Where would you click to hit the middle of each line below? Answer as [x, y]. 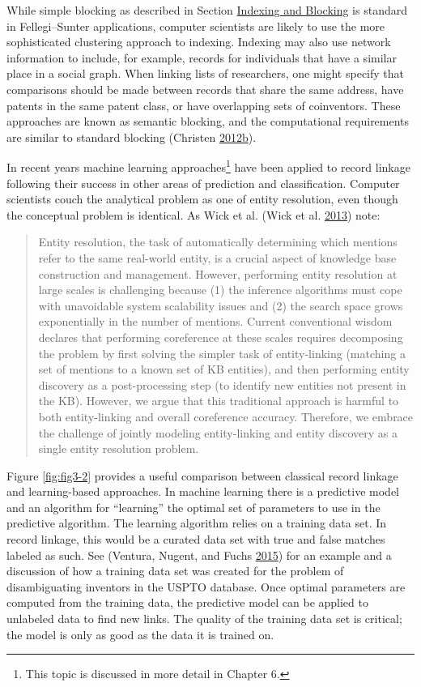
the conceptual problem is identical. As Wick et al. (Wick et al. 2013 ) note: [193, 214]
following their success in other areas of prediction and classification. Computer [203, 183]
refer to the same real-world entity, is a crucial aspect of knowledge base [217, 257]
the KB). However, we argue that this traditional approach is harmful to [219, 401]
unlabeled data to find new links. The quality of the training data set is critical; [204, 619]
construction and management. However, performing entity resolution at [218, 273]
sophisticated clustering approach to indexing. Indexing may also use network [199, 42]
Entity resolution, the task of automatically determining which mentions [218, 242]
